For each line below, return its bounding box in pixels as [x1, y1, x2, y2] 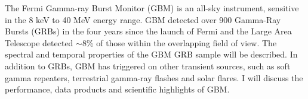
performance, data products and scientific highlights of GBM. [5, 83, 230, 95]
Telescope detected [5, 36, 73, 49]
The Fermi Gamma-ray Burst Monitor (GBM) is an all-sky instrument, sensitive [5, 2, 299, 14]
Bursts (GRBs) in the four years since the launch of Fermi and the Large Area [5, 25, 292, 37]
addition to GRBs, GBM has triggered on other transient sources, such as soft [5, 59, 291, 72]
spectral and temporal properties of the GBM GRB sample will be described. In [5, 48, 298, 60]
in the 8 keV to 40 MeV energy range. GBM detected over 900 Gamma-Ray [5, 13, 281, 25]
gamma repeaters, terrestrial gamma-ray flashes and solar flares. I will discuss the [5, 71, 303, 84]
